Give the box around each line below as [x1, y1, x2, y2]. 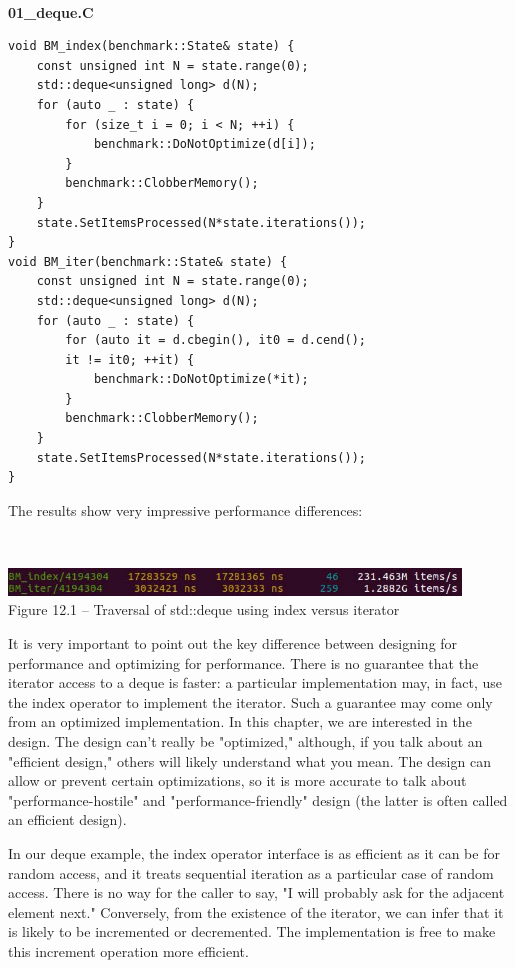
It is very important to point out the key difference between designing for [8, 633, 458, 654]
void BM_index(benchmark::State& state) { [8, 39, 295, 54]
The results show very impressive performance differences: [8, 499, 363, 520]
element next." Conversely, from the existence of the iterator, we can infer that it [8, 901, 504, 922]
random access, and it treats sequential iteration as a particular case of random [8, 862, 494, 883]
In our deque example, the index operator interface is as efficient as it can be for [8, 842, 500, 863]
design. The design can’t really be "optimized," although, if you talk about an [8, 731, 483, 751]
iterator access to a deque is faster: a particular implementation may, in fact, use [8, 672, 503, 693]
